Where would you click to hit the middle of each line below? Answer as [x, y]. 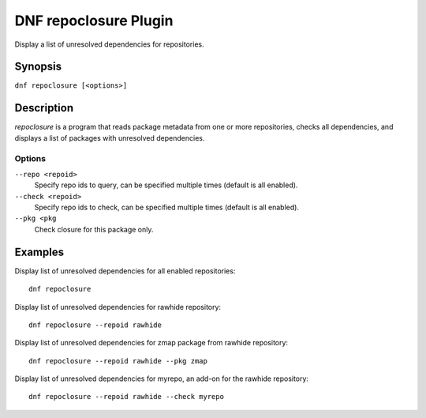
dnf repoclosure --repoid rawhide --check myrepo [127, 397]
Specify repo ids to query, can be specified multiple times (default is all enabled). [166, 185]
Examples [39, 252]
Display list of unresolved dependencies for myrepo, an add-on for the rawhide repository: [162, 378]
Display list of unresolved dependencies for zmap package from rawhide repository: [151, 343]
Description [44, 108]
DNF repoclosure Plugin [94, 21]
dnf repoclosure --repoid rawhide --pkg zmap [118, 361]
